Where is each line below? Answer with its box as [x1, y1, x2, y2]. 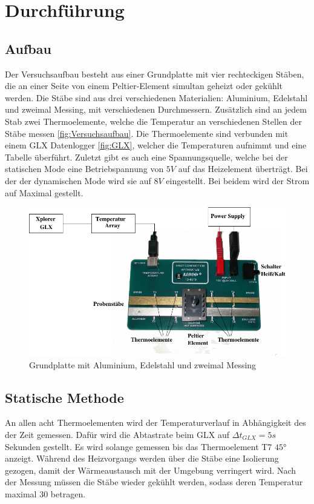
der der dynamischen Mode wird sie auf [5, 174, 151, 187]
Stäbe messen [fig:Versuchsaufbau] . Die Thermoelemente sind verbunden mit [5, 127, 289, 139]
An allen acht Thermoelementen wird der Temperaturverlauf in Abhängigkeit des [5, 416, 306, 429]
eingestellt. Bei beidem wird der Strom [166, 174, 310, 187]
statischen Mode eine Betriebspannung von [5, 162, 164, 175]
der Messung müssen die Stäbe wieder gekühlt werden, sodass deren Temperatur [5, 476, 303, 488]
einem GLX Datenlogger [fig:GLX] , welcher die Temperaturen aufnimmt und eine [5, 139, 307, 151]
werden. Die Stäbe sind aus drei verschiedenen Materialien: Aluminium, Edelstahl [5, 91, 308, 104]
